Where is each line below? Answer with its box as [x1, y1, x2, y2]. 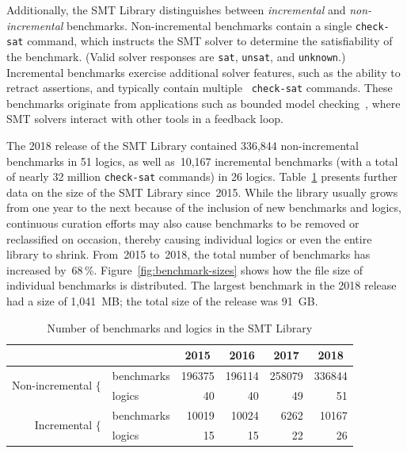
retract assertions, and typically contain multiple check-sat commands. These [6, 79, 393, 96]
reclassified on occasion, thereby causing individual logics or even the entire [6, 230, 372, 247]
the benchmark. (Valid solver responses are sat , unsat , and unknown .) [6, 48, 346, 64]
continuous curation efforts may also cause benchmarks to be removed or [6, 215, 359, 232]
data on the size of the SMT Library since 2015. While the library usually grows [6, 183, 398, 200]
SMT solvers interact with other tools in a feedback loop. [6, 110, 283, 127]
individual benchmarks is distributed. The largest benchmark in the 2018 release [6, 277, 397, 294]
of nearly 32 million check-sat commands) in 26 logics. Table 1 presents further [6, 168, 397, 185]
